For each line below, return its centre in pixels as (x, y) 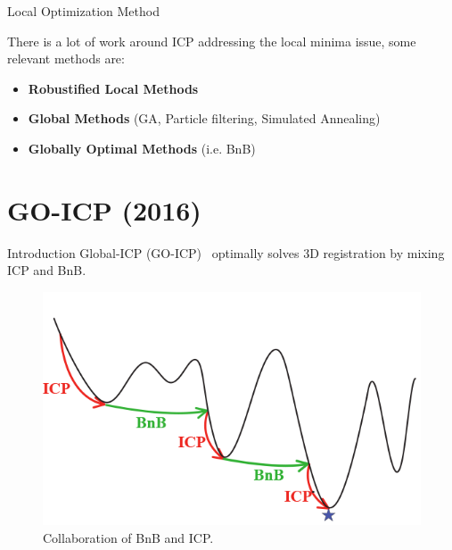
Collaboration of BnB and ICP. (128, 538)
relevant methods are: (66, 58)
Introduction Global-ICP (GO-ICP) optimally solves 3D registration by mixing (226, 252)
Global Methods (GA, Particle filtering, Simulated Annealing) (204, 118)
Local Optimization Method (83, 11)
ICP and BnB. (47, 270)
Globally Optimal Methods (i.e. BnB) (142, 148)
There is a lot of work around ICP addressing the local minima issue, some (212, 41)
